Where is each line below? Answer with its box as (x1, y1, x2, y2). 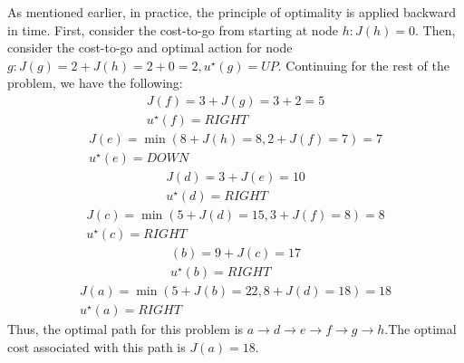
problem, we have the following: (7, 73, 183, 92)
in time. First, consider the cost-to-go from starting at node (7, 20, 339, 39)
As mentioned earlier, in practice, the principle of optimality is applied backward (7, 3, 457, 21)
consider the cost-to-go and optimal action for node (7, 38, 293, 57)
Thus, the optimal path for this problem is (7, 320, 244, 339)
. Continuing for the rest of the (277, 55, 449, 74)
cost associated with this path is (7, 337, 186, 356)
